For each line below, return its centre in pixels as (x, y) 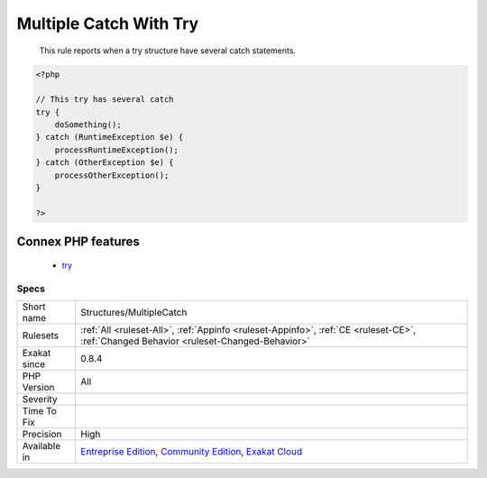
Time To (40, 410)
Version (38, 387)
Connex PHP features (78, 242)
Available (41, 446)
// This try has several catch (105, 100)
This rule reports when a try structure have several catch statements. (168, 51)
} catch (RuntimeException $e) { (110, 137)
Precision (42, 434)
